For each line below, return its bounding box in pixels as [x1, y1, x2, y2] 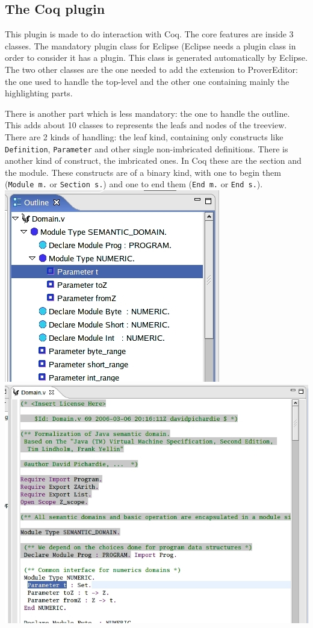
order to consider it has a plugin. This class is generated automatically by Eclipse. [5, 51, 308, 64]
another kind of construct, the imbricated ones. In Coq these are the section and [5, 154, 302, 167]
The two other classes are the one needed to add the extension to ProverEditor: [5, 63, 298, 75]
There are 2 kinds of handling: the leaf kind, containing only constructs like [5, 130, 284, 143]
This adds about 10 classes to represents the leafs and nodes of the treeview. [5, 119, 287, 131]
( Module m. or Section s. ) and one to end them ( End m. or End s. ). [5, 178, 263, 190]
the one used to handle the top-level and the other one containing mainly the [5, 75, 290, 87]
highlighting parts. [5, 87, 73, 99]
